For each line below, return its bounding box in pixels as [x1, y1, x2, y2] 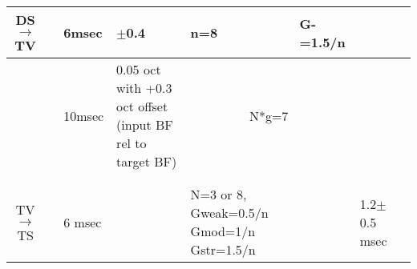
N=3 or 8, [190, 185, 247, 203]
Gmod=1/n [190, 222, 256, 240]
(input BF [116, 115, 173, 134]
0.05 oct [116, 60, 161, 78]
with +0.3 [116, 78, 172, 97]
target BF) [116, 152, 177, 171]
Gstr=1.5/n [190, 240, 256, 259]
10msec [63, 106, 104, 125]
